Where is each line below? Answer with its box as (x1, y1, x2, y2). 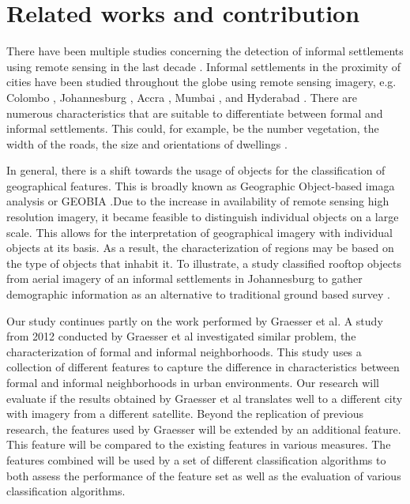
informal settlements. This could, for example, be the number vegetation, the (6, 120, 379, 137)
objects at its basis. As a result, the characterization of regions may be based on (6, 239, 394, 256)
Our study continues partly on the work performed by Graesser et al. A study (6, 312, 383, 329)
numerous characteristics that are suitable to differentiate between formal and (6, 104, 383, 121)
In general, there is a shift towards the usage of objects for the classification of (6, 162, 386, 179)
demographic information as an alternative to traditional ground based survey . (6, 286, 390, 303)
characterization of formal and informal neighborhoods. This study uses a (6, 343, 362, 359)
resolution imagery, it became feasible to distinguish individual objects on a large (6, 209, 399, 225)
